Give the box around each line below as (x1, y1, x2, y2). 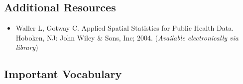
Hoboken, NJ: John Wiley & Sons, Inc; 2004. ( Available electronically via (15, 32, 239, 42)
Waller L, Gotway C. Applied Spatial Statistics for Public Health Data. (15, 23, 234, 33)
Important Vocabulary (4, 66, 122, 82)
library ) (15, 42, 38, 52)
